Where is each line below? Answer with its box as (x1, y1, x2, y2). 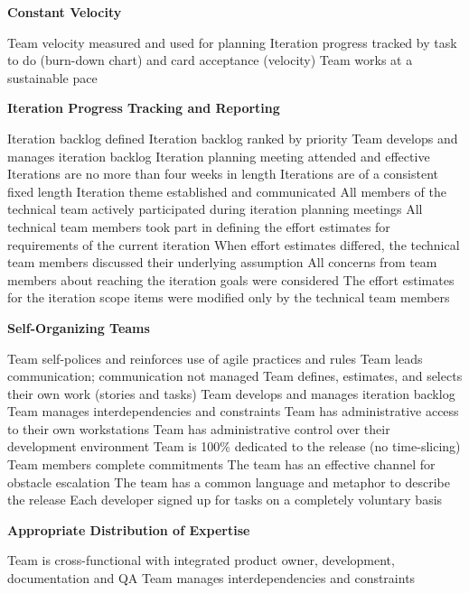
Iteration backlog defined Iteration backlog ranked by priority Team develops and (7, 128, 458, 147)
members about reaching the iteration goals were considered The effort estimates (7, 270, 455, 289)
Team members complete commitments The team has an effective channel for (7, 455, 436, 474)
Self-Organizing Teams (7, 318, 150, 337)
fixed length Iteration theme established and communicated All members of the (7, 181, 447, 200)
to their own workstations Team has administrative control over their (7, 419, 390, 438)
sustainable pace (7, 68, 98, 87)
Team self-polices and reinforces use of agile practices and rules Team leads (7, 348, 423, 367)
